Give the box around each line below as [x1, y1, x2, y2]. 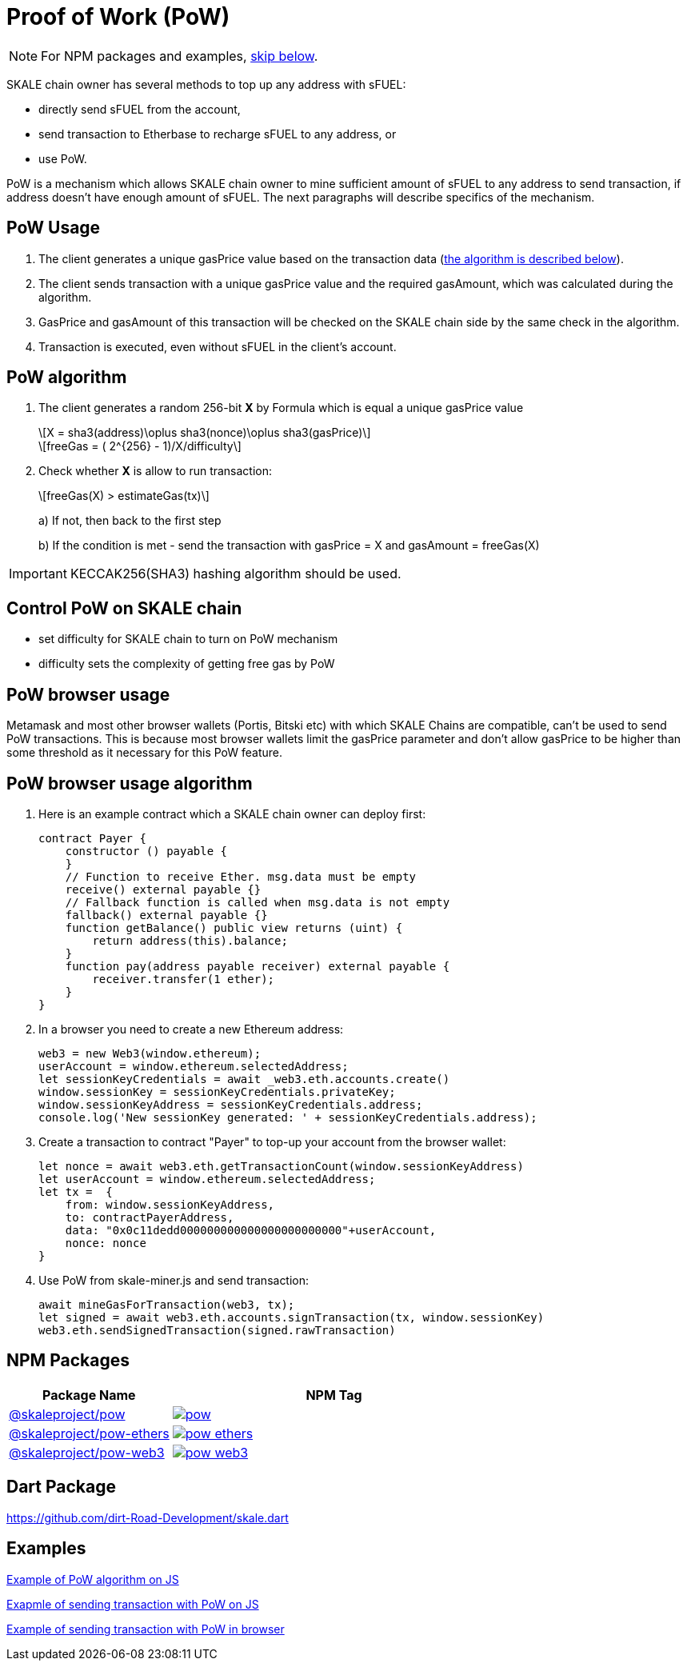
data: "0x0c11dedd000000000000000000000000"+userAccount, [65, 1223, 437, 1237]
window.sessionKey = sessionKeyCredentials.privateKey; [38, 1085, 396, 1098]
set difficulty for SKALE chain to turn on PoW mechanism [38, 632, 338, 646]
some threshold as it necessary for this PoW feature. [6, 746, 283, 760]
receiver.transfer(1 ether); [92, 972, 275, 985]
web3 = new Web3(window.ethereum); [38, 1046, 262, 1060]
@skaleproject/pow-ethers [9, 1425, 170, 1441]
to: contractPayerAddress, [65, 1210, 234, 1224]
